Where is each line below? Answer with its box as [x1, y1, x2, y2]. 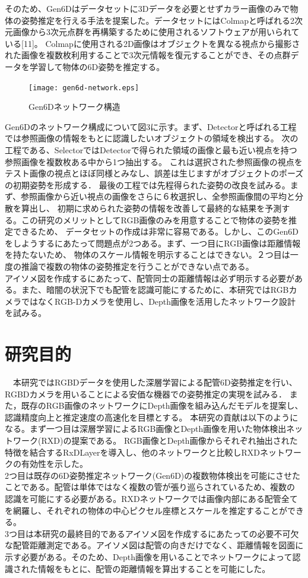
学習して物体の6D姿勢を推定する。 [29, 60, 165, 72]
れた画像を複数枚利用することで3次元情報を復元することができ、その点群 [5, 49, 291, 61]
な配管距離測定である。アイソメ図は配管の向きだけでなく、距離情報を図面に [5, 539, 304, 551]
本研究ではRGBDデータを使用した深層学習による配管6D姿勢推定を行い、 [12, 376, 297, 389]
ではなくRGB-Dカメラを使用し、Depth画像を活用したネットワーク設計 [21, 295, 296, 307]
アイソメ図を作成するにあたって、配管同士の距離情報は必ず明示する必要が [5, 271, 294, 284]
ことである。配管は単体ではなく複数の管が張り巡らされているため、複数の [5, 481, 296, 493]
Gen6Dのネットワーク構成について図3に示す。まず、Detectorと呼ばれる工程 [5, 120, 297, 132]
